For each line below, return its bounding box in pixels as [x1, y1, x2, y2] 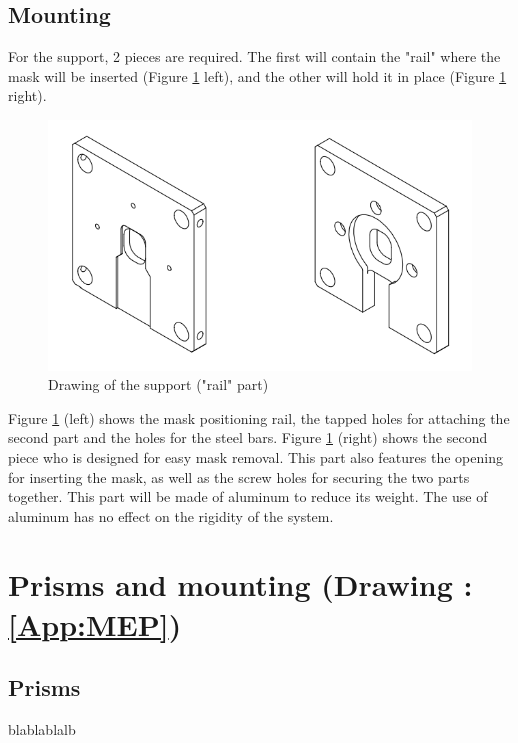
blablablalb [8, 719, 76, 740]
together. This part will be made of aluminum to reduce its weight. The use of [8, 486, 488, 507]
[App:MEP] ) [8, 603, 182, 644]
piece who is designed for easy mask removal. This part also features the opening [8, 446, 503, 467]
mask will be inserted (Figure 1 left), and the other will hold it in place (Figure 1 [8, 65, 507, 86]
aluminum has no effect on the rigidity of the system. [8, 505, 334, 526]
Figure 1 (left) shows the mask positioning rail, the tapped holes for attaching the [8, 407, 510, 428]
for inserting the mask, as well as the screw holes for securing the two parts [8, 466, 470, 487]
